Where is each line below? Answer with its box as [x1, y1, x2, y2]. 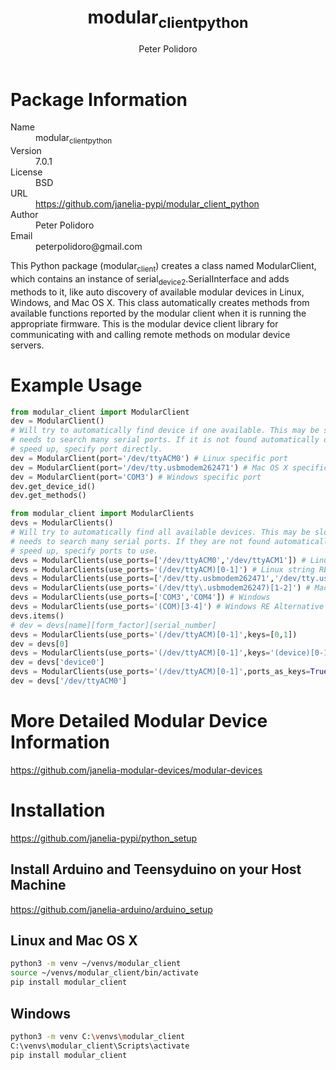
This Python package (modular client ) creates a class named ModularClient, [10, 260, 317, 274]
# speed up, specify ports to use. [10, 546, 159, 556]
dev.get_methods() [10, 491, 87, 501]
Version [10, 145, 42, 157]
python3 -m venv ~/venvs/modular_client [10, 959, 182, 969]
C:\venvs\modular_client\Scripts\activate [10, 1041, 190, 1051]
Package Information [10, 88, 188, 111]
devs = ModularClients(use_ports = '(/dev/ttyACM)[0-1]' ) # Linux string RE [10, 564, 329, 575]
